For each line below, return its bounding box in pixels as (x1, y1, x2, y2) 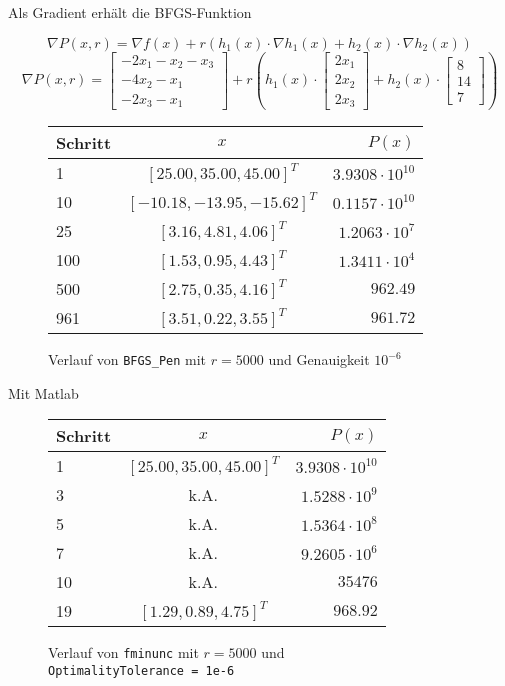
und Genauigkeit (268, 349, 370, 370)
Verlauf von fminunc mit (48, 642, 199, 663)
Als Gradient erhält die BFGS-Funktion (8, 2, 252, 22)
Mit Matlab (8, 382, 79, 403)
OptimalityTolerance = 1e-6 (48, 664, 235, 679)
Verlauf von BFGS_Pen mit (48, 349, 207, 370)
